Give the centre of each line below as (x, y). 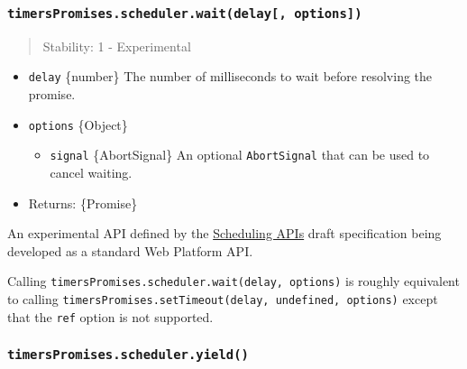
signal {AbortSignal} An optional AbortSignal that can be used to (240, 155)
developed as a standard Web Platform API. (130, 250)
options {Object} (78, 124)
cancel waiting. (91, 172)
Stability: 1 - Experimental (117, 46)
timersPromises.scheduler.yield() (128, 355)
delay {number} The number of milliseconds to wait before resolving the (230, 76)
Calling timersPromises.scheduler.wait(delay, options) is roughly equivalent (233, 281)
